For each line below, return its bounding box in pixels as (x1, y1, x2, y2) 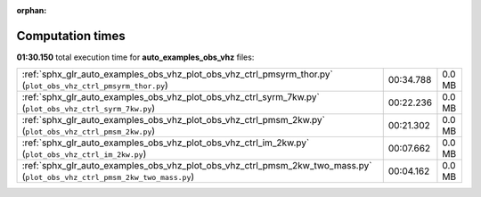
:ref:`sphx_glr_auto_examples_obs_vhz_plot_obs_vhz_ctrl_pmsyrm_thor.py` (21, 68, 333, 80)
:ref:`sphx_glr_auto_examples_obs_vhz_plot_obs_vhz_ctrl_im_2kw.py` (21, 136, 310, 149)
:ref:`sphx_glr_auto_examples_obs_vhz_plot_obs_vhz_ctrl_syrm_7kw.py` (21, 91, 320, 103)
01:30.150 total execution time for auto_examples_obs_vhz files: (16, 52, 255, 62)
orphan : (16, 5, 47, 15)
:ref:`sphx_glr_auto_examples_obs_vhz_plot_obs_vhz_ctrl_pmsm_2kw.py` (21, 114, 325, 127)
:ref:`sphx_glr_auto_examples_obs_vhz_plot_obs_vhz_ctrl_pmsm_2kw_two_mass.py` (21, 160, 372, 172)
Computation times (16, 28, 126, 44)
